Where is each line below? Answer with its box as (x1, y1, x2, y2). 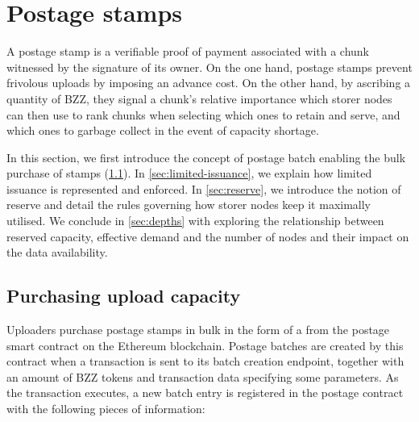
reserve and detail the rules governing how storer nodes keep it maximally (6, 196, 371, 213)
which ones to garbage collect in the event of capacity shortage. (6, 122, 319, 139)
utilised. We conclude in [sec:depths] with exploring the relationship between (6, 212, 384, 229)
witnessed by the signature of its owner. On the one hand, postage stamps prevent (6, 58, 413, 75)
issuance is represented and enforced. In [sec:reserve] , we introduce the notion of (6, 180, 401, 197)
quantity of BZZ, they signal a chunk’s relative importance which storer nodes (6, 90, 392, 107)
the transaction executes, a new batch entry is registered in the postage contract (6, 384, 404, 401)
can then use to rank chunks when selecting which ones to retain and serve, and (6, 106, 400, 123)
